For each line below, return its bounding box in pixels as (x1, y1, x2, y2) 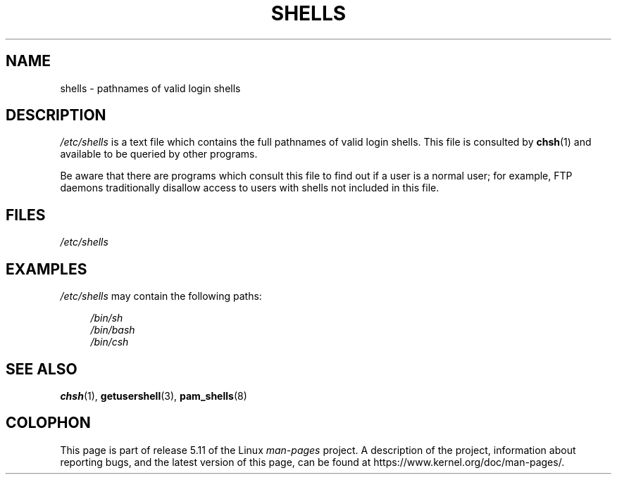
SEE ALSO (6, 360, 77, 378)
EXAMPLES (6, 260, 87, 278)
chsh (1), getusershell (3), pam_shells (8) (60, 389, 247, 402)
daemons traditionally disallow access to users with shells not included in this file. (60, 182, 440, 194)
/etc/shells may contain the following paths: (60, 290, 262, 303)
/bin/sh (90, 312, 123, 324)
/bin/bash (90, 324, 135, 336)
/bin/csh (90, 336, 129, 348)
